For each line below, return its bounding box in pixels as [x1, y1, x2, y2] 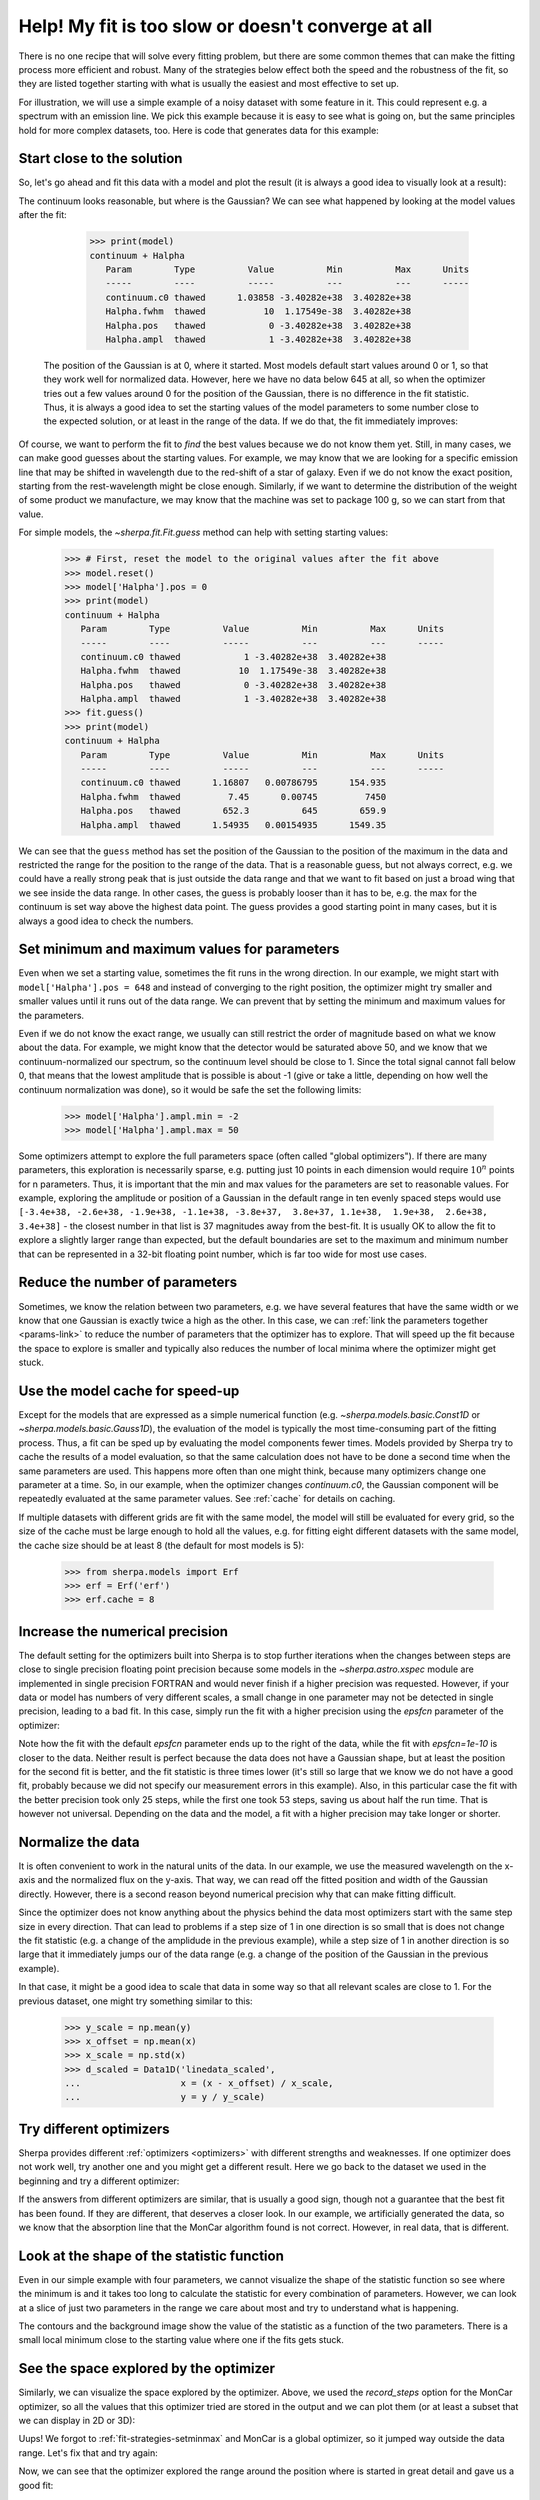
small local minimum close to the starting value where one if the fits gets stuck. [18, 2334, 345, 2346]
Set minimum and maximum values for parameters [18, 941, 340, 958]
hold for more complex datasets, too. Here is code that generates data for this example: [18, 124, 379, 136]
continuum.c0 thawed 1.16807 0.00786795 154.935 [80, 777, 387, 789]
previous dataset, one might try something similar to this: [18, 1995, 254, 2007]
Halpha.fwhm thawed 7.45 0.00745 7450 [80, 791, 387, 802]
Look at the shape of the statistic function [18, 2247, 284, 2264]
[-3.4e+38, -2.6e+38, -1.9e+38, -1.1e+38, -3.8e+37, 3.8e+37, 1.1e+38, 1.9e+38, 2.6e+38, [18, 1206, 489, 1218]
